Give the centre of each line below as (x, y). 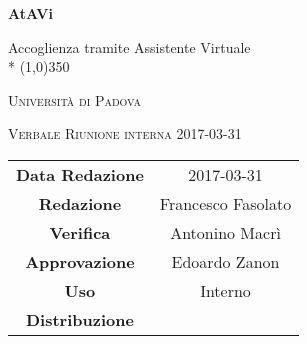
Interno (225, 290)
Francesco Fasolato (225, 203)
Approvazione (80, 261)
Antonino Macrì (225, 232)
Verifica (80, 232)
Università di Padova (74, 99)
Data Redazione (80, 174)
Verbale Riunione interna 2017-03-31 (125, 133)
